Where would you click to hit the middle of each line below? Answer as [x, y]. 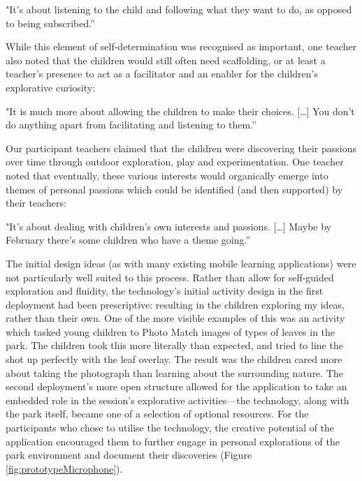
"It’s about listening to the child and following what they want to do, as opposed [179, 9]
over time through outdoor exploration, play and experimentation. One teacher [175, 162]
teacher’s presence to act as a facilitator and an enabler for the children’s [162, 74]
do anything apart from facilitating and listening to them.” [131, 125]
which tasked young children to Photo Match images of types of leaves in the [171, 331]
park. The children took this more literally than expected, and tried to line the [174, 345]
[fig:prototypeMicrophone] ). [64, 468]
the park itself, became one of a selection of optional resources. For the [157, 414]
